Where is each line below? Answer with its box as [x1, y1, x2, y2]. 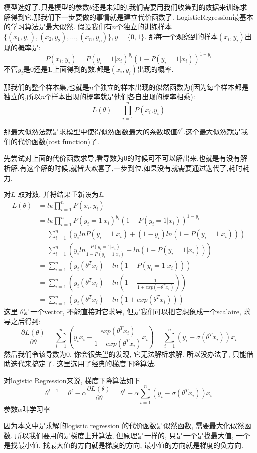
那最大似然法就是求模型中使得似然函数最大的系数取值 [4, 127, 177, 137]
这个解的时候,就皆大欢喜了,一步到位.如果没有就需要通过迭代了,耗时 [26, 162, 243, 173]
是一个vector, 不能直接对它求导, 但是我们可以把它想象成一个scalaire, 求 [23, 306, 251, 317]
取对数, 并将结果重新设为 [18, 189, 99, 199]
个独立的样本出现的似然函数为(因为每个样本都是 [93, 81, 249, 92]
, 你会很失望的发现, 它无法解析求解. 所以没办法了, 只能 [70, 348, 247, 359]
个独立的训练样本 [116, 21, 172, 32]
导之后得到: [4, 316, 41, 326]
